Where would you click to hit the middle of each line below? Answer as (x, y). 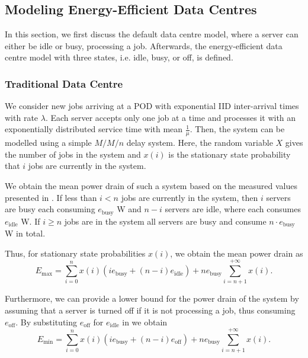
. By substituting (46, 322)
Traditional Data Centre (64, 83)
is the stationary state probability (230, 154)
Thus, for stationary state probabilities (75, 253)
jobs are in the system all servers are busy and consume (165, 221)
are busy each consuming (50, 209)
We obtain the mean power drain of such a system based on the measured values (151, 186)
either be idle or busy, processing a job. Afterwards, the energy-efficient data (144, 45)
